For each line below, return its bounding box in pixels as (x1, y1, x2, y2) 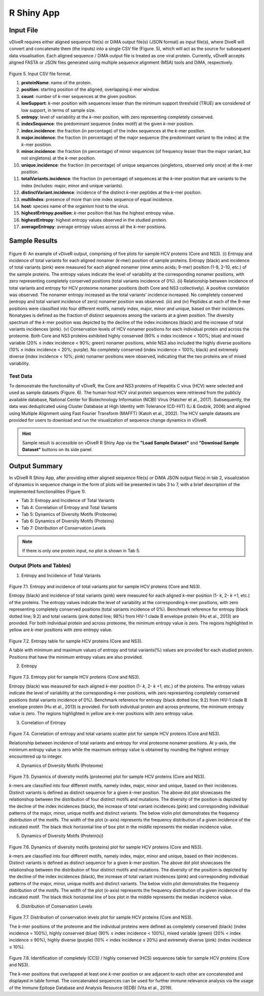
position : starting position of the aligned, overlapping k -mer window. (21, 86, 160, 93)
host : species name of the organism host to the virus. (21, 204, 129, 209)
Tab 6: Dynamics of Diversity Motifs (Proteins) (21, 518, 114, 524)
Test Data (9, 373, 33, 380)
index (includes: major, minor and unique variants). (21, 182, 124, 188)
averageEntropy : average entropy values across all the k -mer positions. (21, 224, 167, 230)
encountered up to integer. (9, 753, 63, 760)
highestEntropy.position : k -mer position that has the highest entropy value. (21, 210, 175, 216)
